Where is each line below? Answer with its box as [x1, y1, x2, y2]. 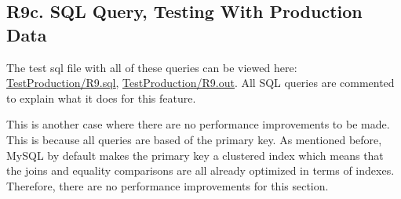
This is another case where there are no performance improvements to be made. [6, 116, 390, 132]
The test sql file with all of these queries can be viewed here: [6, 59, 297, 75]
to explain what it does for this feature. [6, 89, 196, 106]
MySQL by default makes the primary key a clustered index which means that [6, 147, 384, 163]
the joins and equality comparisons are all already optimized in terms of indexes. [6, 162, 395, 179]
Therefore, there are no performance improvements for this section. [6, 177, 329, 194]
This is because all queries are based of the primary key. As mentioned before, [6, 131, 382, 147]
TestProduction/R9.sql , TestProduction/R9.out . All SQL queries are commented [6, 74, 395, 91]
